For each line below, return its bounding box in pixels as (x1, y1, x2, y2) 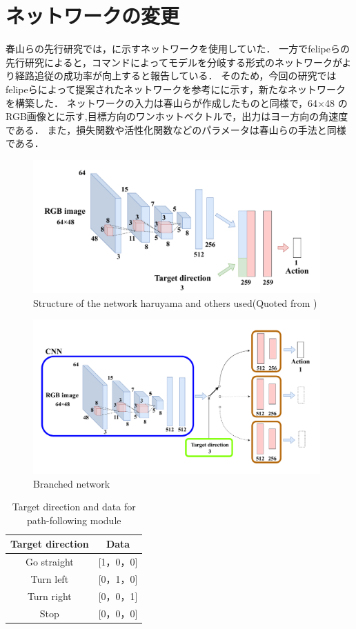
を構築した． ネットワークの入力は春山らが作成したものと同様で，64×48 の (6, 95, 348, 110)
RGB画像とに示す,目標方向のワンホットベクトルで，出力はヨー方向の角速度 (6, 109, 348, 123)
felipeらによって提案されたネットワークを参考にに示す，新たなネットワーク (6, 81, 346, 96)
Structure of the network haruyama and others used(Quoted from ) (33, 295, 317, 310)
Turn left (30, 572, 69, 586)
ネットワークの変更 (6, 1, 180, 30)
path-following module (26, 512, 121, 527)
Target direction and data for (12, 499, 136, 514)
